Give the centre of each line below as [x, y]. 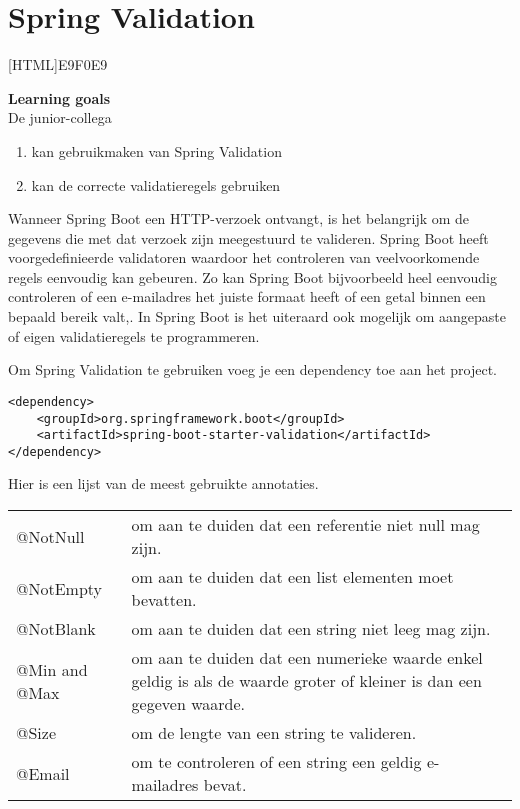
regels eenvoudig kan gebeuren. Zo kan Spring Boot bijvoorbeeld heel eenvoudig [252, 276]
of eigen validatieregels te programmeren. [134, 335]
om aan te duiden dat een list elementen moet [292, 577]
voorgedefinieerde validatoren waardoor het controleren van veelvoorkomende [244, 257]
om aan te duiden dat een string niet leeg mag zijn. [311, 629]
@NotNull [50, 536]
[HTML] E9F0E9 [58, 64]
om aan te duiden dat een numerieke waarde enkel [307, 658]
